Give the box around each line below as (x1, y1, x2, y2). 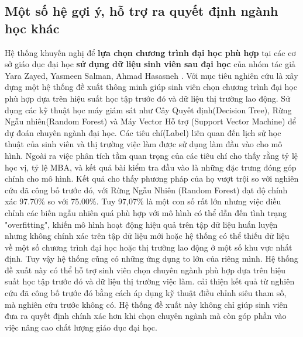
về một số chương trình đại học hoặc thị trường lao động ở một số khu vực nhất (5, 241, 292, 253)
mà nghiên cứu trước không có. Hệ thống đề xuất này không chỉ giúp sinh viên (5, 298, 288, 310)
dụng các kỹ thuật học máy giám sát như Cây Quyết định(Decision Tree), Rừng (5, 103, 292, 116)
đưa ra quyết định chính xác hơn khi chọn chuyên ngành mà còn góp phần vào (5, 310, 287, 322)
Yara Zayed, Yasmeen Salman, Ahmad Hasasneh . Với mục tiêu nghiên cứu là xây (5, 69, 298, 81)
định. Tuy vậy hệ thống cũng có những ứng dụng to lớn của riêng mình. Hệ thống (5, 252, 298, 265)
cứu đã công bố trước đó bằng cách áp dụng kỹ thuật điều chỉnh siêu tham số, (5, 287, 287, 299)
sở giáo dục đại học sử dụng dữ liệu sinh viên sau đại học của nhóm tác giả (5, 58, 296, 70)
